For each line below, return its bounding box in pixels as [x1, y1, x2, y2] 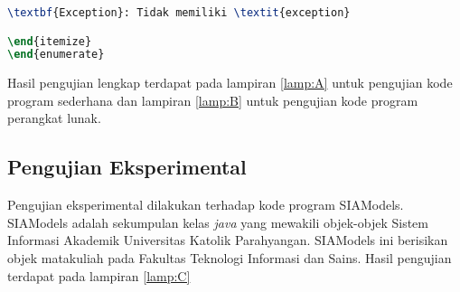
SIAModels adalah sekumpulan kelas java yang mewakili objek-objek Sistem [7, 212, 428, 231]
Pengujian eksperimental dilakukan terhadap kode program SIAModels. [7, 195, 404, 214]
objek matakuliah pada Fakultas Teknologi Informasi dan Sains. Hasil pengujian [7, 249, 452, 268]
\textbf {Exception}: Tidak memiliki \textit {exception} [7, 6, 351, 19]
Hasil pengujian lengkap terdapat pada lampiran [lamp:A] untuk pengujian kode [7, 73, 453, 92]
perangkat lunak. [7, 108, 101, 127]
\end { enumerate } [7, 48, 105, 61]
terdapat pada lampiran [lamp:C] [7, 266, 191, 285]
